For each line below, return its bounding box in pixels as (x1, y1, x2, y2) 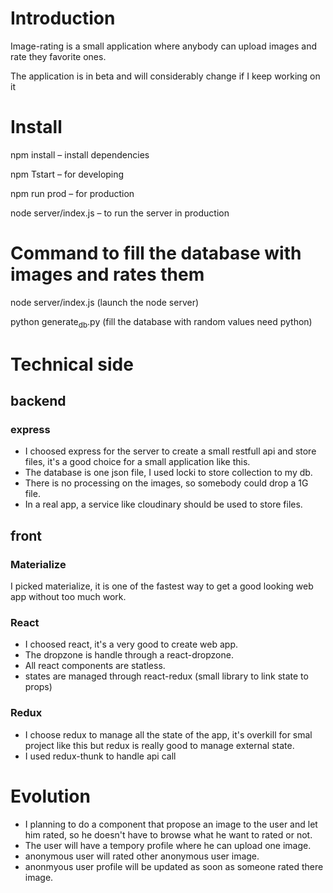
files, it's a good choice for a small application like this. (24, 456, 251, 468)
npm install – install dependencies (10, 148, 150, 161)
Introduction (10, 7, 116, 30)
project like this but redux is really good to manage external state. (24, 739, 295, 751)
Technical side (10, 353, 134, 376)
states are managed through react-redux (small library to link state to (24, 670, 309, 682)
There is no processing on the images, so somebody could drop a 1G (24, 477, 309, 489)
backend (10, 393, 67, 410)
